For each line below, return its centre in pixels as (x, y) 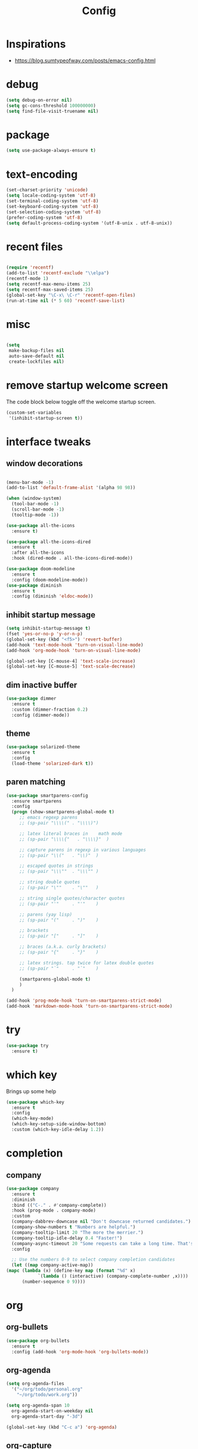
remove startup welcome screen (87, 386)
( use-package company (33, 1188)
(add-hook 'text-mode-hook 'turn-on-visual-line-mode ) (75, 645)
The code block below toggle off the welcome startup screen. (81, 402)
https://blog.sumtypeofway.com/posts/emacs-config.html (85, 60)
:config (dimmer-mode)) (40, 715)
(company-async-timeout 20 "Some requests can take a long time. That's (103, 1243)
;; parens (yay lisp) (46, 914)
